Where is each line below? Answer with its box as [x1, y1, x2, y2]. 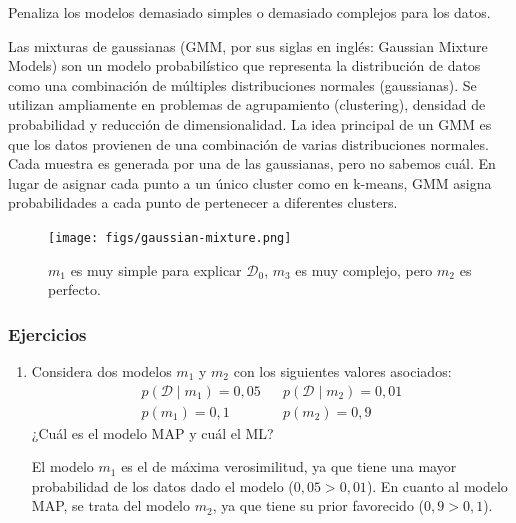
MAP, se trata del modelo [31, 495, 190, 516]
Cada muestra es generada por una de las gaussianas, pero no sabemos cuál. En [8, 153, 496, 174]
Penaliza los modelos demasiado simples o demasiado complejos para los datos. [8, 2, 491, 22]
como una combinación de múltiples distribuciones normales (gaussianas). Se [8, 74, 477, 95]
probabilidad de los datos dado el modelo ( [31, 475, 294, 496]
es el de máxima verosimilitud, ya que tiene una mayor [121, 456, 457, 477]
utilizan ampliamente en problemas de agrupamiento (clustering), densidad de [8, 94, 486, 115]
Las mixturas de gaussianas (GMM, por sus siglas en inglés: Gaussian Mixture [8, 35, 488, 56]
